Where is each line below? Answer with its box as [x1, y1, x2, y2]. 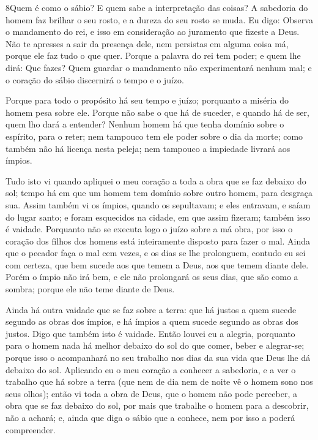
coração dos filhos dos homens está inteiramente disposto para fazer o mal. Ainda [6, 234, 311, 247]
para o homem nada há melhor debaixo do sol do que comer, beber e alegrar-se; [6, 339, 305, 352]
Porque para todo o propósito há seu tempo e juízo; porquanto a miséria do [6, 94, 289, 107]
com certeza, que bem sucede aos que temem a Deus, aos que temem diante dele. [6, 258, 309, 271]
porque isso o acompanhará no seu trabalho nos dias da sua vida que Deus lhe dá [6, 351, 311, 364]
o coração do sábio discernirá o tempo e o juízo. [6, 73, 184, 86]
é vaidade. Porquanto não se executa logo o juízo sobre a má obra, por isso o [6, 222, 293, 235]
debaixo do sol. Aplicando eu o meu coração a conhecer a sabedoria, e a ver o [6, 363, 296, 376]
